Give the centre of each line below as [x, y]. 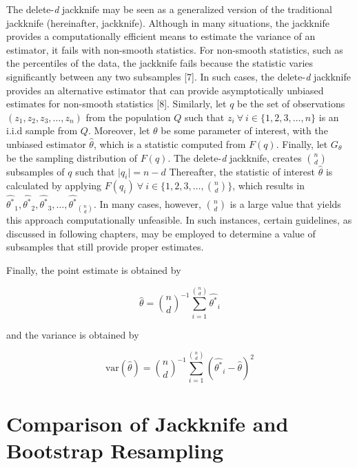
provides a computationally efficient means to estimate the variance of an [161, 36]
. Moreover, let [119, 130]
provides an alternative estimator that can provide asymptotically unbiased [165, 90]
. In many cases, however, [147, 204]
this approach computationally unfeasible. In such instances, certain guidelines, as [179, 220]
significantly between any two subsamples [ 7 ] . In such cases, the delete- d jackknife [179, 76]
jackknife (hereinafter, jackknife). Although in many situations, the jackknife [168, 22]
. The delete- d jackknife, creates [235, 157]
